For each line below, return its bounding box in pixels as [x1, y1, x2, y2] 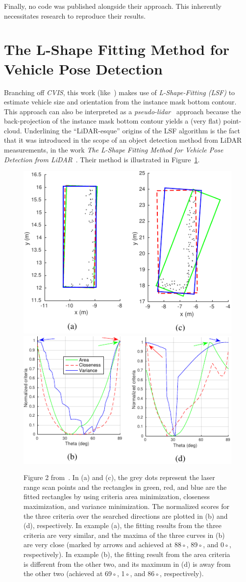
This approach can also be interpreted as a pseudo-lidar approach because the [4, 106, 241, 116]
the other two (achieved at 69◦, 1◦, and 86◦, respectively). [24, 568, 204, 579]
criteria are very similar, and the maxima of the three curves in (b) [24, 530, 225, 540]
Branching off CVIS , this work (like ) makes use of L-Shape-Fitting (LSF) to [4, 87, 235, 97]
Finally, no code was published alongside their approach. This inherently [4, 1, 222, 11]
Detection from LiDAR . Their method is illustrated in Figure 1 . [4, 154, 200, 164]
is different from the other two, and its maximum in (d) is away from [24, 558, 231, 569]
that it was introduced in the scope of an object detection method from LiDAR [4, 135, 242, 145]
